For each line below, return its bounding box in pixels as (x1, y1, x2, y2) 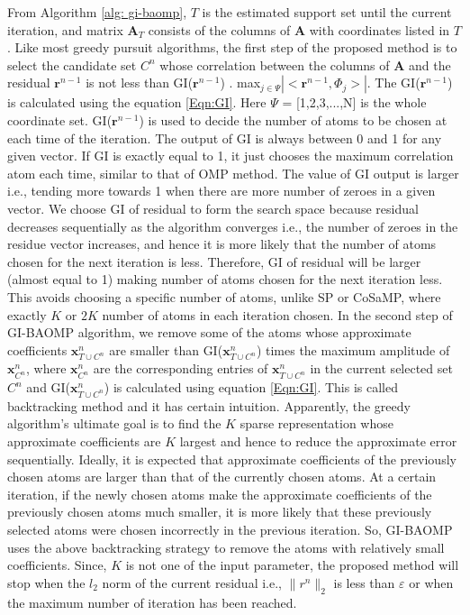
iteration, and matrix (7, 20, 123, 39)
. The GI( (366, 73, 420, 92)
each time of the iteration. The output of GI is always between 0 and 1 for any (7, 128, 442, 147)
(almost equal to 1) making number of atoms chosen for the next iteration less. (7, 270, 443, 289)
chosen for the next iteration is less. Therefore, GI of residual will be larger (7, 252, 421, 271)
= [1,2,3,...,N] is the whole (282, 93, 427, 112)
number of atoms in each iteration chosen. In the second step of (102, 305, 453, 324)
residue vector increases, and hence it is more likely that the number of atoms (7, 234, 437, 253)
